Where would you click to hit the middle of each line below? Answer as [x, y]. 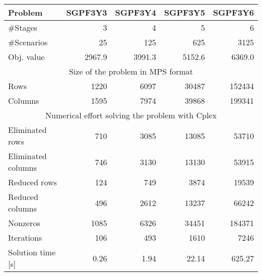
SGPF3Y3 [87, 12]
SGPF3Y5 [184, 12]
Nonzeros [24, 223]
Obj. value [26, 57]
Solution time [32, 252]
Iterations [25, 237]
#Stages [23, 27]
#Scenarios [28, 42]
